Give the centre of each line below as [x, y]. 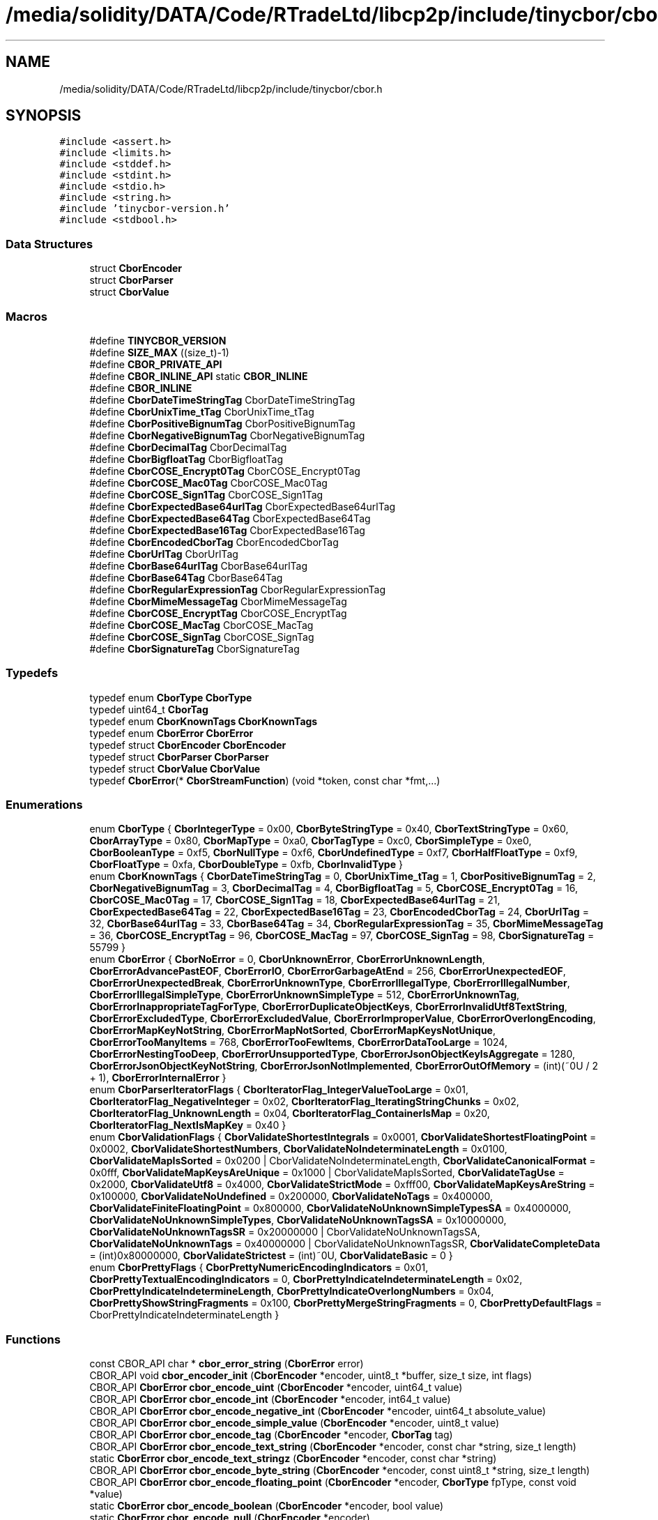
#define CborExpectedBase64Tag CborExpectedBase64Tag [230, 518]
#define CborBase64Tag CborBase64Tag [186, 577]
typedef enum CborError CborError [171, 733]
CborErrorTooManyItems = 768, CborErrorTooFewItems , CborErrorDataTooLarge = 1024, [298, 1042]
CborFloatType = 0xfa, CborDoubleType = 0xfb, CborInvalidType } [246, 865]
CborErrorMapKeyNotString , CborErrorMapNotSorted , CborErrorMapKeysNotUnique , [292, 1031]
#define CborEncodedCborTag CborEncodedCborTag [214, 542]
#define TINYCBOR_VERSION [158, 340]
